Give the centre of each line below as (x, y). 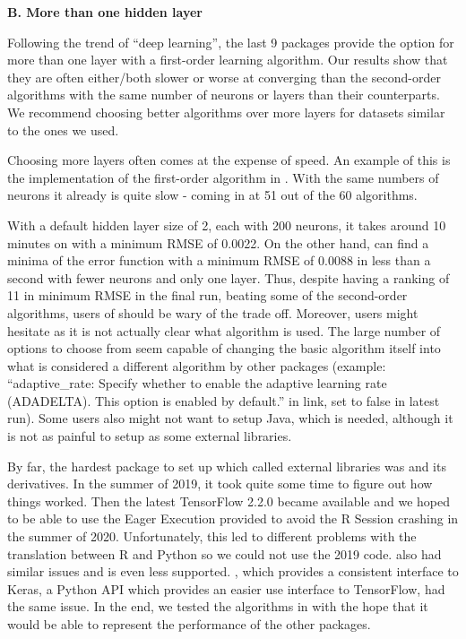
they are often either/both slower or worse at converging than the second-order (224, 77)
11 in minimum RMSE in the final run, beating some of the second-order (207, 295)
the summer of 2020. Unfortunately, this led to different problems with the (212, 536)
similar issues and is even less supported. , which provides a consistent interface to (233, 571)
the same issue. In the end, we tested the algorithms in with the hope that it (218, 606)
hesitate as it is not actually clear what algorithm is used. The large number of (224, 330)
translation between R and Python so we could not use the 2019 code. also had (224, 553)
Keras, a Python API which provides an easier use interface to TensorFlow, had (226, 588)
